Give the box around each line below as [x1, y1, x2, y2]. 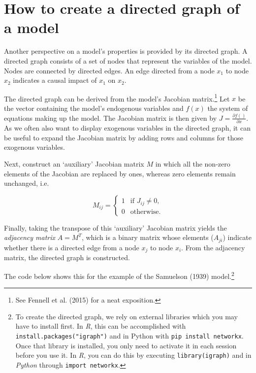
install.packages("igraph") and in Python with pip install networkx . [15, 330, 244, 340]
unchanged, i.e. [4, 178, 49, 188]
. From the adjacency [181, 242, 245, 252]
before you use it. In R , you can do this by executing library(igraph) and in [15, 350, 252, 360]
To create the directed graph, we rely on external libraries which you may [15, 311, 238, 321]
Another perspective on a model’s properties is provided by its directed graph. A [4, 46, 248, 56]
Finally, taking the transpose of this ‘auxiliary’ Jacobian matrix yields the [4, 222, 227, 233]
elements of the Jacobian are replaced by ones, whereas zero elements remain [4, 168, 236, 178]
